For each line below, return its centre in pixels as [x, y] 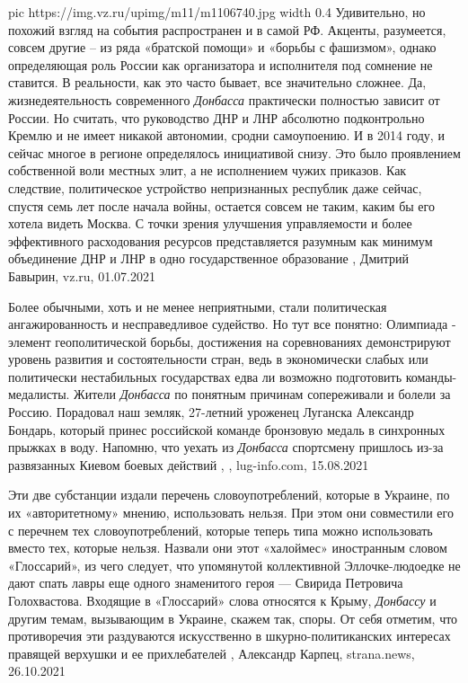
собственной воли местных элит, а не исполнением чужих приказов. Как [208, 170]
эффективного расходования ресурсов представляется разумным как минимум [221, 240]
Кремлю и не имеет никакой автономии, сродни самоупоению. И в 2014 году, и [226, 135]
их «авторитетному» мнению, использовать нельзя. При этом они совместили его [231, 513]
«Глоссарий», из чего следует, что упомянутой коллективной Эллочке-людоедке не [234, 565]
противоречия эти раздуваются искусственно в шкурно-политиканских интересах [230, 636]
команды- [431, 376]
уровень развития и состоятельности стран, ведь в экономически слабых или [218, 359]
